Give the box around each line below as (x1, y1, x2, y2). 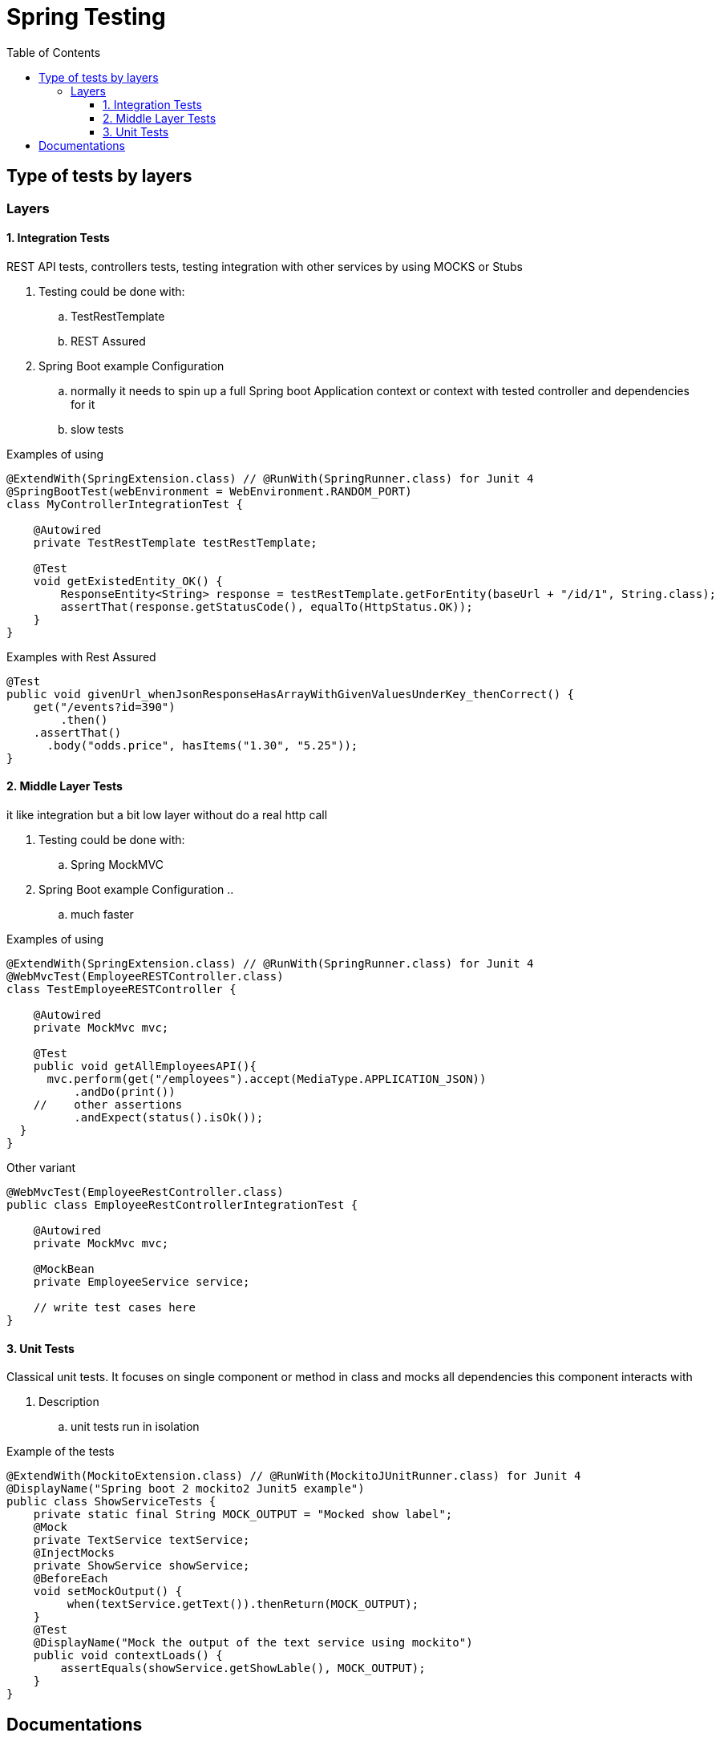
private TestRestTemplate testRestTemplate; (33, 535, 318, 549)
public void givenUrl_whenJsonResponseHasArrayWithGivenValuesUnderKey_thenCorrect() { (6, 687, 575, 701)
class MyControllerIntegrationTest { (6, 497, 244, 511)
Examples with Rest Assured (6, 649, 156, 664)
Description (38, 1395, 99, 1409)
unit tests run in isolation (71, 1420, 200, 1434)
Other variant (6, 1161, 76, 1175)
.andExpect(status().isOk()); (74, 1111, 264, 1125)
